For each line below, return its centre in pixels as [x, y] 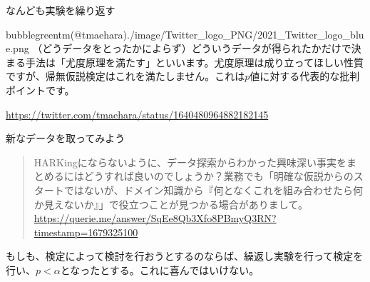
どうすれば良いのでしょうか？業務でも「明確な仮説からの [219, 176]
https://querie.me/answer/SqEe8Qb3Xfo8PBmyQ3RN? [155, 218]
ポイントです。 [40, 90]
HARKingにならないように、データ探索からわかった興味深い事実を [190, 162]
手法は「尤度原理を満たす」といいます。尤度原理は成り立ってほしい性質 [194, 62]
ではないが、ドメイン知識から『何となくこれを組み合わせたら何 [214, 190]
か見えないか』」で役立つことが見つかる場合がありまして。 [171, 204]
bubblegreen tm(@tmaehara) [67, 34]
